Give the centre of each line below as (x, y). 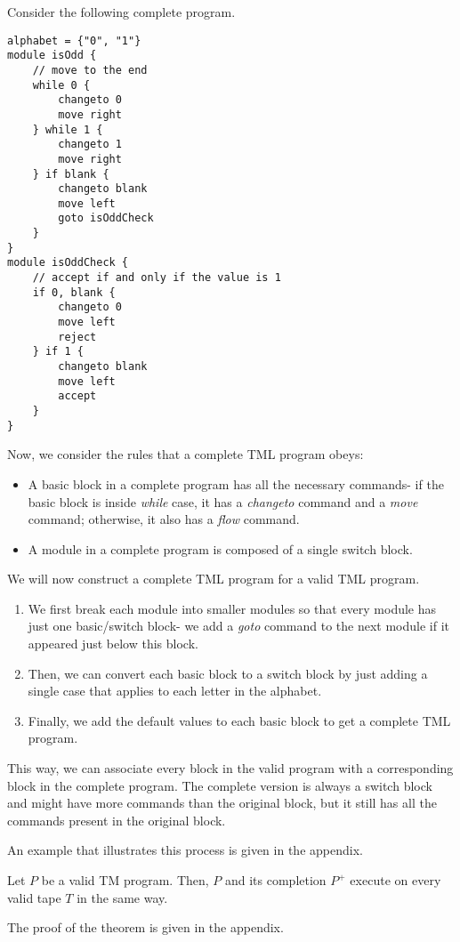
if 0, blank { (74, 292)
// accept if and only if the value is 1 (157, 278)
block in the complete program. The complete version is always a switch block (220, 785)
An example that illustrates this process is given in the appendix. (185, 850)
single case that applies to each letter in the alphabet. (175, 691)
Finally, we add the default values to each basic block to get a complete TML (239, 720)
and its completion (275, 880)
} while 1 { (68, 129)
